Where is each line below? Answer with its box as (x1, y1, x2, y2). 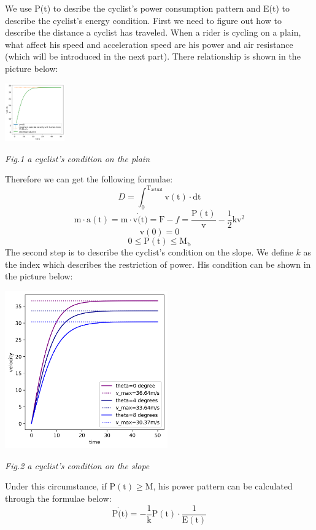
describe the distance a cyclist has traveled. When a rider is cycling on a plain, (5, 26, 301, 39)
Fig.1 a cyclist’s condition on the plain (5, 152, 150, 165)
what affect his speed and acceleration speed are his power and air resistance (5, 37, 293, 50)
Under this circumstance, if (5, 480, 107, 493)
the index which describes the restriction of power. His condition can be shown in (5, 257, 311, 270)
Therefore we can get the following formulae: (5, 173, 173, 185)
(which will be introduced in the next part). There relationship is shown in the (5, 50, 301, 63)
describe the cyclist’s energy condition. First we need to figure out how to (5, 14, 282, 26)
